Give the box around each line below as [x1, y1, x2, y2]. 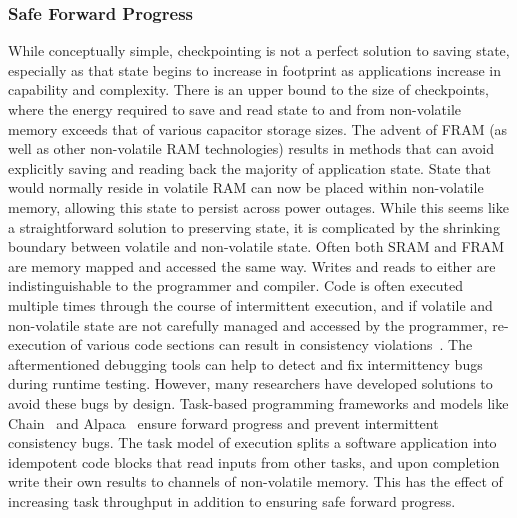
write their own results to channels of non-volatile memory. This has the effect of [8, 471, 503, 492]
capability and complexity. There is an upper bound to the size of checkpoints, [8, 79, 489, 100]
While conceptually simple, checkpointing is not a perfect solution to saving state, [8, 40, 510, 61]
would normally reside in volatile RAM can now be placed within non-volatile [8, 177, 484, 198]
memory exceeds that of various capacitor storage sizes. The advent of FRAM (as [8, 118, 508, 139]
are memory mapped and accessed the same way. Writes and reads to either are [8, 255, 496, 276]
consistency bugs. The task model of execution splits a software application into [8, 432, 497, 453]
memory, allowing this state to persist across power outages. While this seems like [8, 196, 509, 217]
